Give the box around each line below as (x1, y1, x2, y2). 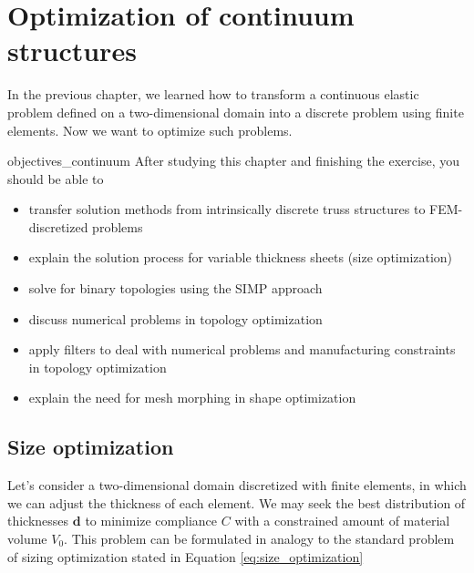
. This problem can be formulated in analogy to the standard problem (64, 529, 455, 548)
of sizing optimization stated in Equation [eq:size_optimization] (7, 547, 364, 566)
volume (7, 529, 47, 548)
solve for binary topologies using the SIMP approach (28, 279, 323, 298)
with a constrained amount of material (234, 511, 450, 530)
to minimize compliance (85, 511, 218, 530)
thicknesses (7, 511, 69, 530)
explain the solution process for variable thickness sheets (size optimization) (28, 248, 453, 267)
